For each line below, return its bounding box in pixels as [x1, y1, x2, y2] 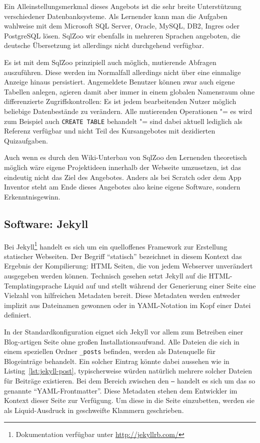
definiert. [4, 309, 31, 320]
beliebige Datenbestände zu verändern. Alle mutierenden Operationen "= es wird [4, 105, 252, 116]
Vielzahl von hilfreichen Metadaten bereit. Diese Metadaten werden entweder [4, 290, 240, 300]
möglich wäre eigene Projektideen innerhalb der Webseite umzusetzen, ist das [4, 161, 241, 172]
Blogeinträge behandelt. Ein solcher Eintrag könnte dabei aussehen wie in [4, 355, 229, 366]
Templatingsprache [4, 280, 62, 290]
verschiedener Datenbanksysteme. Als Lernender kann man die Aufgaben [4, 10, 227, 21]
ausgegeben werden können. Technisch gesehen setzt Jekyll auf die [4, 270, 206, 280]
